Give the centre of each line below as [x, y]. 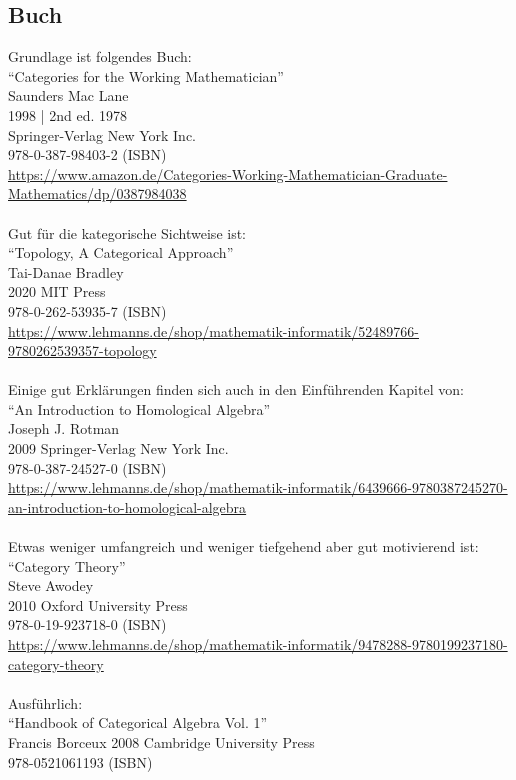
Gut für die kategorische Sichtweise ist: [127, 232]
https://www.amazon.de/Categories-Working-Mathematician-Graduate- [228, 173]
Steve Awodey [51, 585]
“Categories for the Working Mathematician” [146, 75]
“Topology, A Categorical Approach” [121, 252]
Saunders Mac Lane [68, 95]
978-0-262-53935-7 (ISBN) [87, 310]
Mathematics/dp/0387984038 [97, 193]
